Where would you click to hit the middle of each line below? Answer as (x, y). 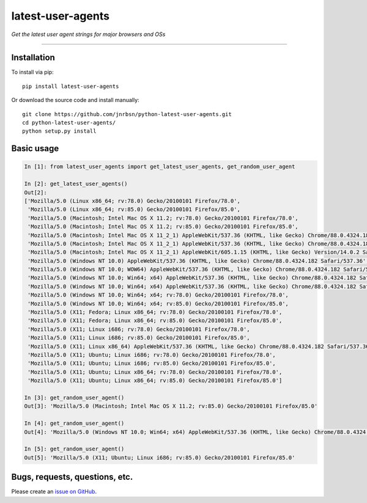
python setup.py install (59, 131)
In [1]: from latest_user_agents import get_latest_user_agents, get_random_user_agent (160, 167)
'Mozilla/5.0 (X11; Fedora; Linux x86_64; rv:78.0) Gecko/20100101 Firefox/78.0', (155, 312)
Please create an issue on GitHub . (54, 491)
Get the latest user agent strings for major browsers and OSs (88, 34)
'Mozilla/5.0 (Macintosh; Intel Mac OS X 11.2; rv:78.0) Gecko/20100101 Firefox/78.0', (163, 218)
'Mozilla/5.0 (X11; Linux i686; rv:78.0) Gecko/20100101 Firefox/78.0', (139, 329)
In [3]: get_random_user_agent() (74, 398)
